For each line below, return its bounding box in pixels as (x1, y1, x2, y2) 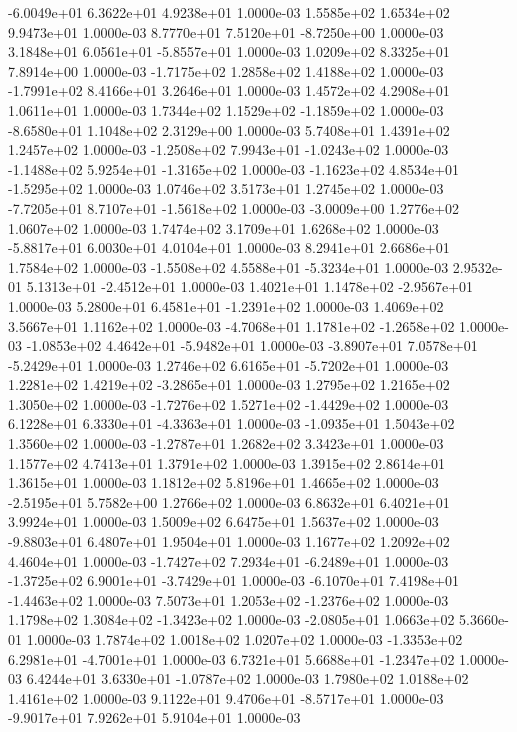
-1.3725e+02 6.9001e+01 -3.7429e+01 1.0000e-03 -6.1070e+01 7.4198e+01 (8, 570, 460, 591)
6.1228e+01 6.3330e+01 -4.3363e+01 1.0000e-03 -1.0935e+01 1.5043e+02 (8, 413, 455, 434)
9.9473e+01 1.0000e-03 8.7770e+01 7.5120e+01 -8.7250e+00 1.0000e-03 (8, 21, 444, 42)
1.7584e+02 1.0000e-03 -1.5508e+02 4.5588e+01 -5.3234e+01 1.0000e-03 (8, 256, 449, 277)
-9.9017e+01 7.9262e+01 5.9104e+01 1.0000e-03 (8, 707, 301, 728)
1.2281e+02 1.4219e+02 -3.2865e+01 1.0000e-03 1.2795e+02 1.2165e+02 (8, 374, 450, 395)
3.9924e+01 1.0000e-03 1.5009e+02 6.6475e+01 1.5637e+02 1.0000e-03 (8, 511, 439, 532)
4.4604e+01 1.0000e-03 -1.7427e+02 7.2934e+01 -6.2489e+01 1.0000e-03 (8, 550, 449, 571)
